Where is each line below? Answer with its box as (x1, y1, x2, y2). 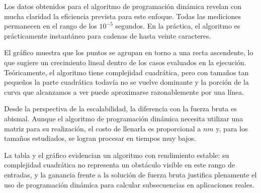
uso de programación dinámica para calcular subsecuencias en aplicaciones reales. (4, 179, 254, 189)
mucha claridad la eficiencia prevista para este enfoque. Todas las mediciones (4, 11, 241, 21)
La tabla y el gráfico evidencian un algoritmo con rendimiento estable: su (4, 149, 229, 160)
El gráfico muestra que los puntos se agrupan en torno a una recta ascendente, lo (4, 47, 253, 58)
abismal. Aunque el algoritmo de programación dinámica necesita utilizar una (4, 113, 243, 123)
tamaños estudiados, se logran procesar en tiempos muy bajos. (4, 133, 196, 143)
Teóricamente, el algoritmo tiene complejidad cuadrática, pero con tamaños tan (4, 67, 249, 77)
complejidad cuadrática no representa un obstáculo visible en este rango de (4, 159, 235, 170)
